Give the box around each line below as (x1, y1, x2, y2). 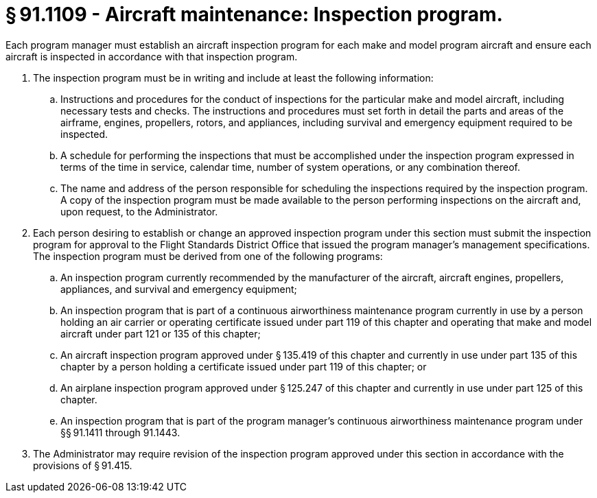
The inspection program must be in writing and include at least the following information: (33, 71, 434, 84)
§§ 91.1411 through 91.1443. (60, 426, 180, 438)
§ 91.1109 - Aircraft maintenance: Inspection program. (5, 3, 503, 26)
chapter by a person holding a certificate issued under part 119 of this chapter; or (60, 360, 427, 372)
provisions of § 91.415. (33, 459, 132, 471)
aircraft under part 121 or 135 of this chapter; (60, 327, 261, 340)
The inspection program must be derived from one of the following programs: (33, 250, 383, 262)
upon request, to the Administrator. (60, 205, 218, 217)
